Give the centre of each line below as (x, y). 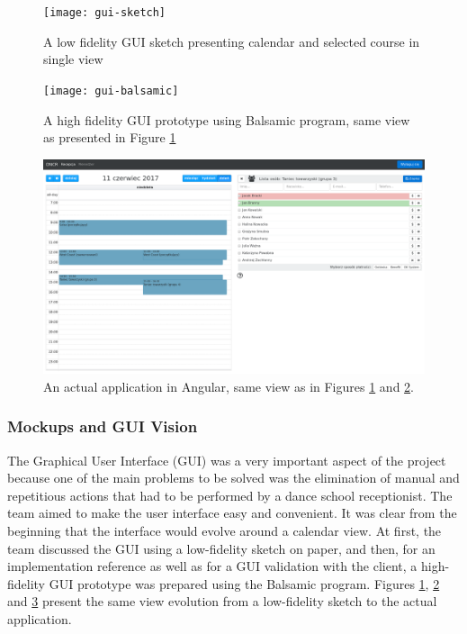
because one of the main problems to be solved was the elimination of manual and (233, 478)
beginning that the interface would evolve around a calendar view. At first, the (225, 530)
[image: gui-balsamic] (111, 91)
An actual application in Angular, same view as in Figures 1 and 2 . (229, 386)
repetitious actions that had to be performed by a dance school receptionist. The (230, 495)
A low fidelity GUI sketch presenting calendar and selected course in (232, 41)
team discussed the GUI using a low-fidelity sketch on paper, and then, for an (221, 548)
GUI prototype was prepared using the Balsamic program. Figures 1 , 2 (244, 583)
